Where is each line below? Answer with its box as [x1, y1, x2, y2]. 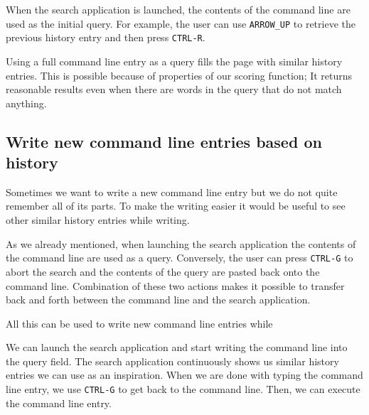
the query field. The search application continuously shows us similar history [6, 353, 339, 368]
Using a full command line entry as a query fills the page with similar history [6, 53, 343, 68]
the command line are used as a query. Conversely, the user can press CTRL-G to [6, 250, 353, 265]
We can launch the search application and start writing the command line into [6, 340, 348, 355]
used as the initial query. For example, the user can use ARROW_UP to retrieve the [6, 16, 355, 31]
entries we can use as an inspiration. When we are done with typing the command [6, 367, 363, 382]
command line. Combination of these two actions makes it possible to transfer [6, 278, 345, 293]
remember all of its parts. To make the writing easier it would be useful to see [6, 198, 346, 213]
